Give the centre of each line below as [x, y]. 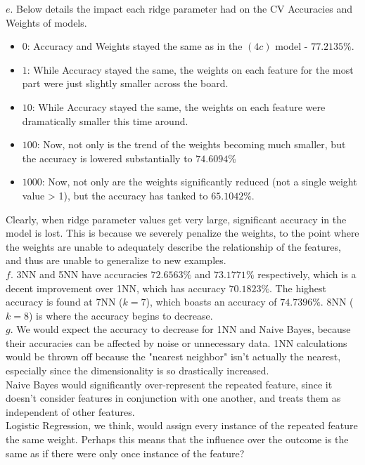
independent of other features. [70, 411]
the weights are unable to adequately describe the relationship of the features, [173, 246]
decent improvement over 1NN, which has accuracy [116, 288]
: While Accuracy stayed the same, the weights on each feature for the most [190, 69]
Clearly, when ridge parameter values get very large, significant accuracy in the [176, 219]
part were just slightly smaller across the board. [125, 83]
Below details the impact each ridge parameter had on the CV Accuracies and [185, 8]
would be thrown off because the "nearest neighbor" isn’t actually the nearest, [173, 356]
